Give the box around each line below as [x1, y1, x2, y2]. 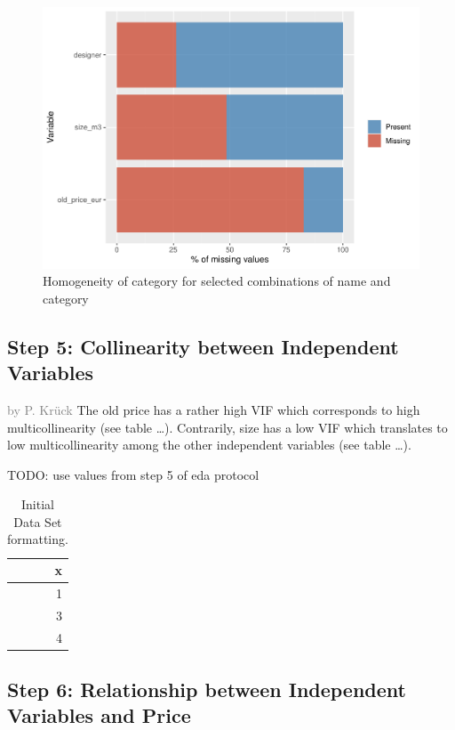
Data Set [13, 512, 62, 531]
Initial [20, 495, 54, 514]
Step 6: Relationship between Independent [7, 676, 406, 703]
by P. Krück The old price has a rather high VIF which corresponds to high [7, 400, 420, 418]
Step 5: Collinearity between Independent [7, 332, 399, 360]
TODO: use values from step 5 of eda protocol [7, 465, 259, 483]
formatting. [7, 530, 68, 548]
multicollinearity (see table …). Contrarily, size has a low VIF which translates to [7, 418, 448, 436]
